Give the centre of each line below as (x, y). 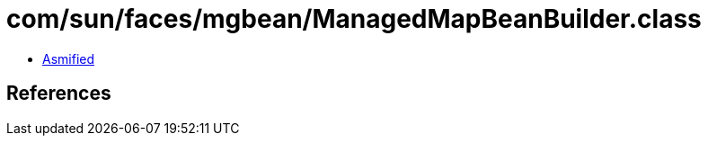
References (59, 94)
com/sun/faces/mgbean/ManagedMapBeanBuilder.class (354, 19)
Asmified (69, 58)
